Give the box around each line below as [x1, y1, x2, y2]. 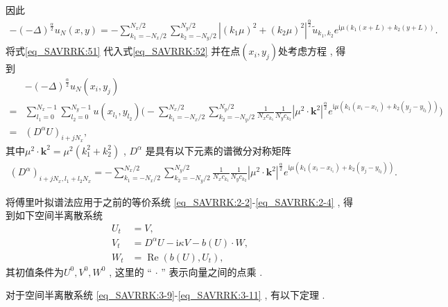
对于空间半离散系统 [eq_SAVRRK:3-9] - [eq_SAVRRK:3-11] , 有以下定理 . [6, 288, 325, 302]
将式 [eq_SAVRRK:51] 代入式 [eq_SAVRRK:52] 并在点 [6, 44, 241, 58]
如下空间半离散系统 [15, 208, 103, 222]
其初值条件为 [6, 264, 64, 279]
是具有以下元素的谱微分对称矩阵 [145, 143, 291, 157]
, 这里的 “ [109, 264, 152, 279]
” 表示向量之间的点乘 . [161, 264, 263, 279]
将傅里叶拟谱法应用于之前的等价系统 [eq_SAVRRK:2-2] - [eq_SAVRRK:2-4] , [6, 194, 341, 209]
